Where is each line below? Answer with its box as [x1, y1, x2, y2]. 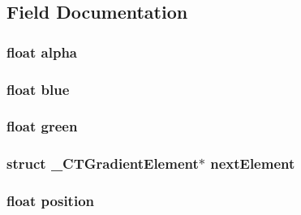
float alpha [6, 41, 77, 62]
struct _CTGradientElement [6, 153, 199, 174]
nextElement [210, 153, 295, 174]
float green [6, 116, 78, 136]
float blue [6, 79, 70, 99]
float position [6, 191, 95, 211]
